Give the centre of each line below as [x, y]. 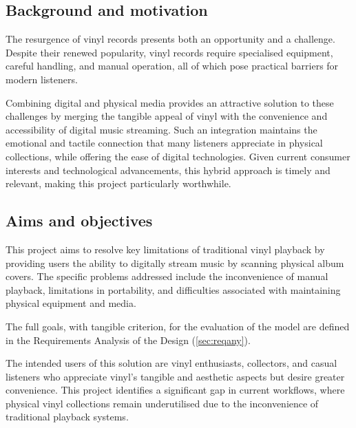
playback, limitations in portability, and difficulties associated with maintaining [173, 289]
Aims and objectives [79, 221]
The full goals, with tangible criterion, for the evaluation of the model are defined [178, 326]
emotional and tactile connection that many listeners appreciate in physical [164, 143]
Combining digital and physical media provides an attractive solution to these [170, 102]
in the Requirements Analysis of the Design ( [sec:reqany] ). [128, 340]
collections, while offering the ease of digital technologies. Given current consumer [178, 156]
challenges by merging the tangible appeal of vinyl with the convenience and [167, 116]
